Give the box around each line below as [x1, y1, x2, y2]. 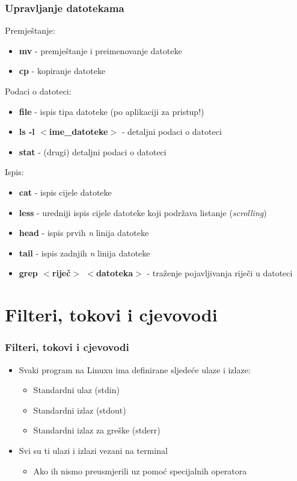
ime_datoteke [49, 125, 108, 138]
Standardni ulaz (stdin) [33, 383, 120, 396]
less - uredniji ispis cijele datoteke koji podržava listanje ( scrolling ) [19, 206, 267, 219]
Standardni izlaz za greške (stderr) [33, 424, 161, 436]
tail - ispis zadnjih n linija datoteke [19, 246, 150, 259]
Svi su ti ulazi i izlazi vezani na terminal [19, 444, 168, 456]
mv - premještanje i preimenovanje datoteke [19, 44, 182, 57]
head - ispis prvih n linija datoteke [19, 226, 149, 239]
